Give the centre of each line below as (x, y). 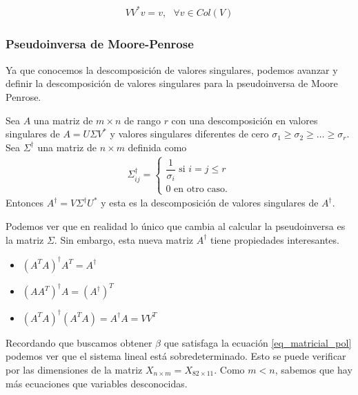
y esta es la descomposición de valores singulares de (210, 203)
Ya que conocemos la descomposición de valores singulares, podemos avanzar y (172, 69)
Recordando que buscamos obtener (79, 342)
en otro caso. (201, 190)
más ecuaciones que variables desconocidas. (97, 383)
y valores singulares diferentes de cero (189, 134)
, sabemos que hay (314, 369)
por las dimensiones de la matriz (74, 369)
